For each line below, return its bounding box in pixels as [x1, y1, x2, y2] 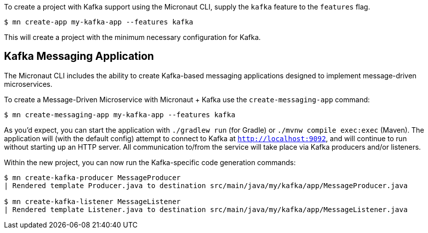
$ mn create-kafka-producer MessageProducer [4, 173, 181, 182]
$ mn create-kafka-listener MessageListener [4, 197, 181, 206]
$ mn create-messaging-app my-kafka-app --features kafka [4, 110, 235, 119]
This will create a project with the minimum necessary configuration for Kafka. [4, 33, 261, 41]
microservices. [4, 79, 52, 88]
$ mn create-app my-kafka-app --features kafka [4, 18, 194, 26]
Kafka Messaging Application [4, 50, 154, 63]
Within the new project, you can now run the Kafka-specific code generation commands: [4, 158, 296, 167]
